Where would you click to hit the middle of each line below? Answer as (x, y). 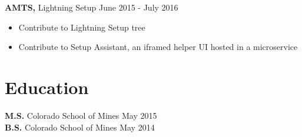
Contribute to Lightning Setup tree (82, 27)
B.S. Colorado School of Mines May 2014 (80, 127)
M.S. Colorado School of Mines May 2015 (81, 115)
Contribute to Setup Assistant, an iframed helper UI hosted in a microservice (158, 47)
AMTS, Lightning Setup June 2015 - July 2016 (92, 7)
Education (47, 87)
